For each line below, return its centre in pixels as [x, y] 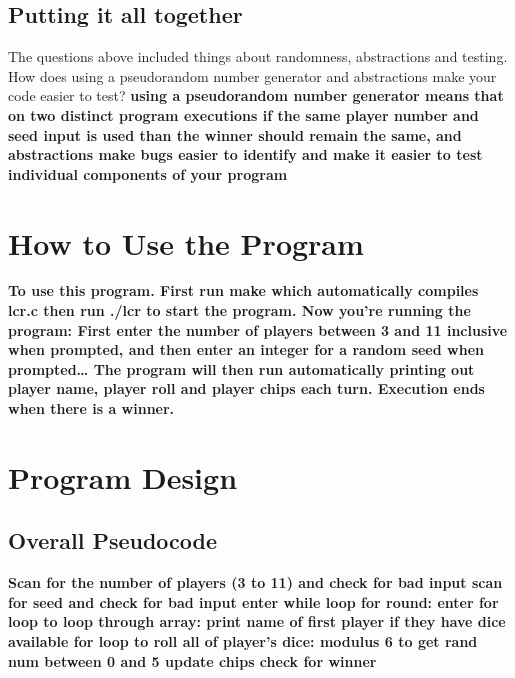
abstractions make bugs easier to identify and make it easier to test [245, 154]
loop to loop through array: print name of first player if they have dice [257, 621]
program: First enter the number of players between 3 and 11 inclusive [258, 329]
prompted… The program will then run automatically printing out [241, 368]
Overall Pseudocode [113, 540]
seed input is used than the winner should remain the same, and [235, 134]
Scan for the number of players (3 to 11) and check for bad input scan [255, 582]
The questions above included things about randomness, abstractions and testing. [258, 56]
